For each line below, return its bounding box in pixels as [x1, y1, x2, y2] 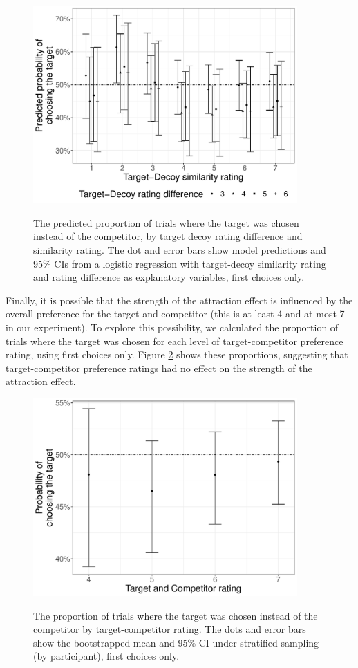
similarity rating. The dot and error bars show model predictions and [33, 242, 326, 257]
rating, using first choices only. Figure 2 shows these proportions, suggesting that [6, 347, 348, 362]
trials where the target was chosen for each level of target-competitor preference [6, 333, 343, 348]
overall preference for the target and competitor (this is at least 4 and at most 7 [6, 306, 345, 321]
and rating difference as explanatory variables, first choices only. [33, 270, 305, 284]
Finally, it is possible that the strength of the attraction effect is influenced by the [6, 293, 353, 307]
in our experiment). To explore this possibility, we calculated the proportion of [6, 319, 339, 334]
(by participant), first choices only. [33, 649, 180, 663]
